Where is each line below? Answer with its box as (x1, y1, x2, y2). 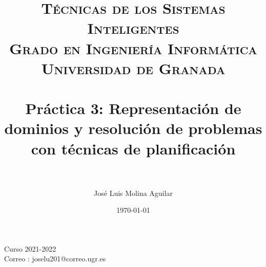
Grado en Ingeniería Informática (9, 37, 257, 58)
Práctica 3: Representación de (25, 98, 241, 119)
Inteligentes (87, 17, 179, 38)
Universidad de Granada (41, 57, 226, 78)
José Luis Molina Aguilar (94, 187, 173, 198)
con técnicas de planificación (31, 138, 236, 159)
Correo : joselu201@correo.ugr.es (4, 253, 106, 264)
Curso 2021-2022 (4, 243, 56, 254)
